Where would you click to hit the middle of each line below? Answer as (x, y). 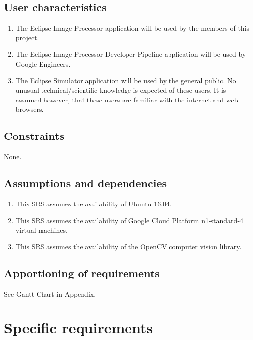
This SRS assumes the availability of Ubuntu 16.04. (93, 203)
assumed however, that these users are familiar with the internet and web (127, 99)
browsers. (30, 109)
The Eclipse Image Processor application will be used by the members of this (132, 28)
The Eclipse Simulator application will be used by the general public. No (126, 80)
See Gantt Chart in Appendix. (50, 293)
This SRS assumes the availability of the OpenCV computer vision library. (128, 246)
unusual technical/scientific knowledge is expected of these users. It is (121, 90)
